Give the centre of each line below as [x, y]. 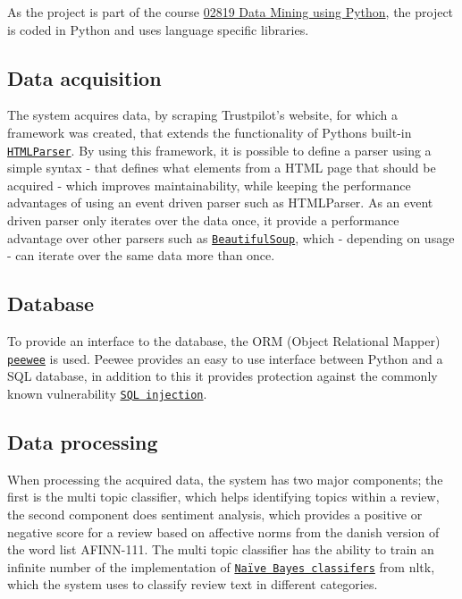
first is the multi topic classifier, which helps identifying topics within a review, [223, 497]
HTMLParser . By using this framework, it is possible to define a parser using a [219, 150]
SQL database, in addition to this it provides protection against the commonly [223, 376]
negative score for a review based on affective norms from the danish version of [223, 532]
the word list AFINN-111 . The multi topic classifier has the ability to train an [221, 549]
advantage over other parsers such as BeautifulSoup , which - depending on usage [231, 237]
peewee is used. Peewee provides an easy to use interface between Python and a [225, 358]
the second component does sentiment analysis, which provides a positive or [215, 514]
